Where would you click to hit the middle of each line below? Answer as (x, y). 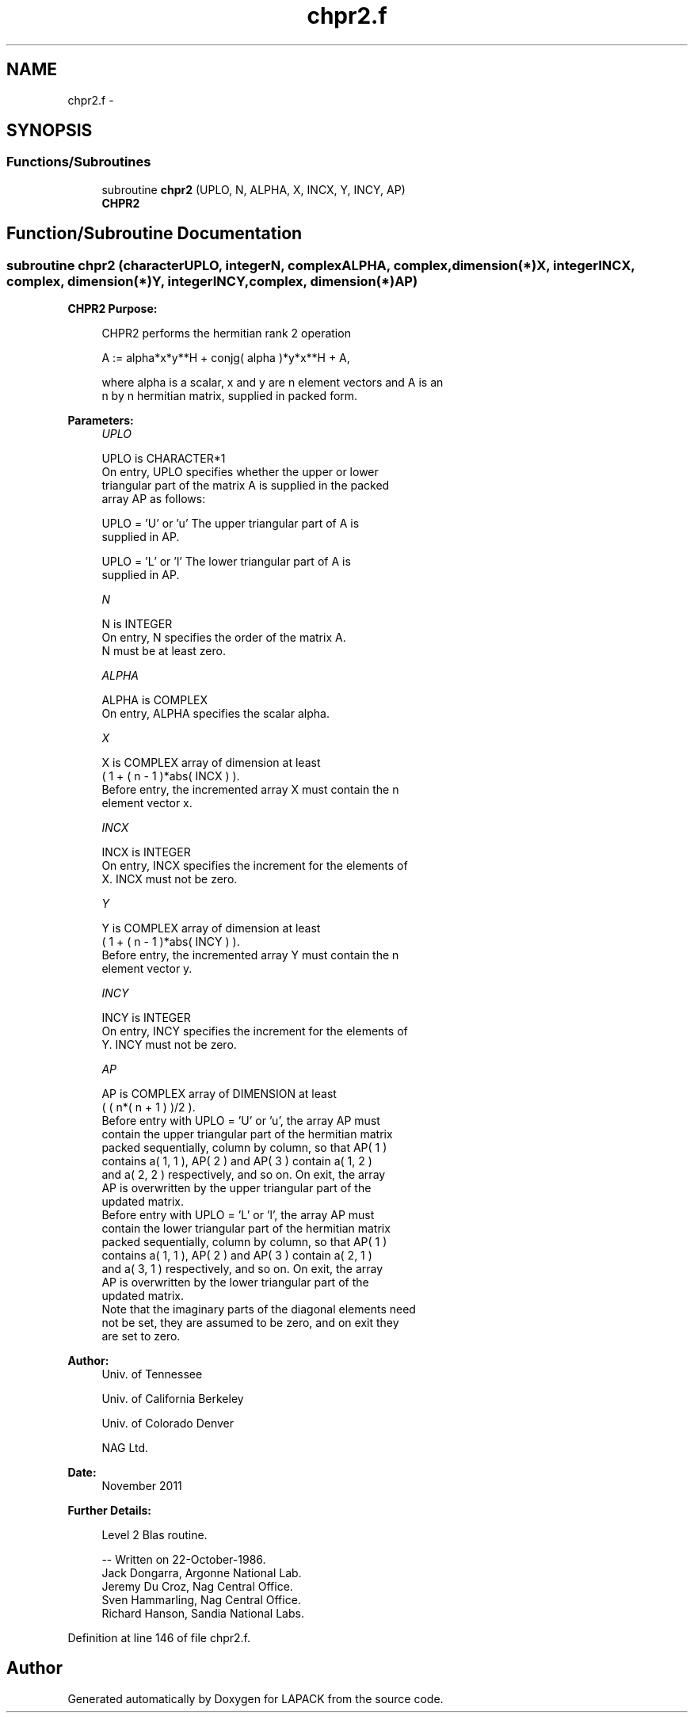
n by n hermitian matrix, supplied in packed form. (230, 396)
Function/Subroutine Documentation (154, 234)
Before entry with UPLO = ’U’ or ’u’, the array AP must (241, 1121)
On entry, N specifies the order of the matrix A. (224, 638)
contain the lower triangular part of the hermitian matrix (246, 1229)
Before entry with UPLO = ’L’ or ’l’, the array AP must (238, 1215)
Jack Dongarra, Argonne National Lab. (202, 1573)
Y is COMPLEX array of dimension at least (211, 928)
